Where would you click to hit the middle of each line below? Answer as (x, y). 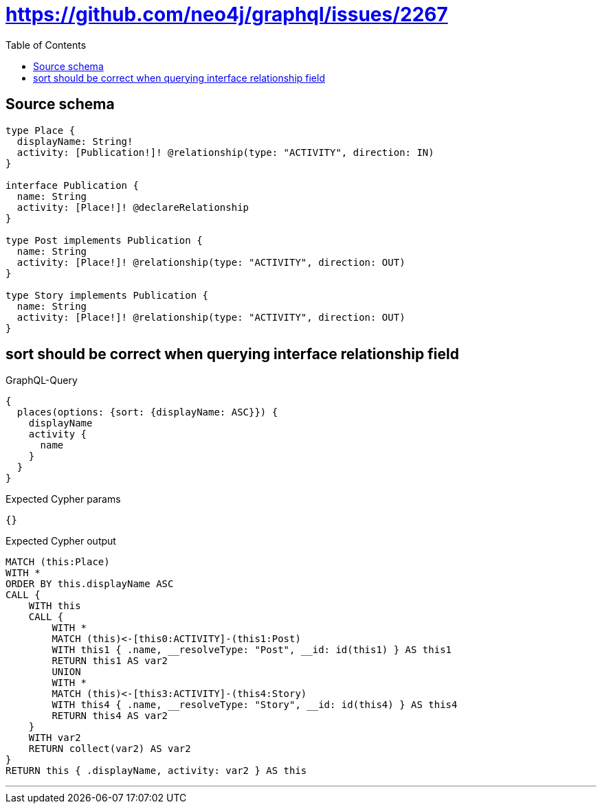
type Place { (41, 130)
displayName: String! (75, 141)
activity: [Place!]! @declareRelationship (133, 207)
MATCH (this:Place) (58, 562)
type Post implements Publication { (104, 240)
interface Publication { (72, 185)
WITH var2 (55, 738)
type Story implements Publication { (107, 295)
